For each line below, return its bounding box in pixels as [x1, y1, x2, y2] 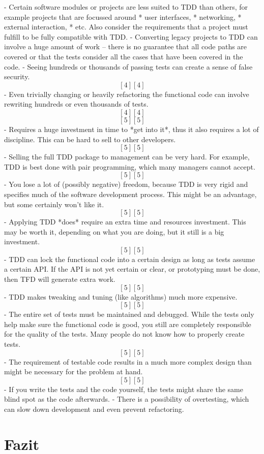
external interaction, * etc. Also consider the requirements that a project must [4, 21, 248, 32]
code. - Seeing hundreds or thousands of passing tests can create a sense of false [4, 61, 253, 72]
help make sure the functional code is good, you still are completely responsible [4, 318, 251, 329]
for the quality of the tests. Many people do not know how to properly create [4, 329, 245, 339]
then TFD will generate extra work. [4, 274, 115, 284]
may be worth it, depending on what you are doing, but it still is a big [4, 226, 224, 237]
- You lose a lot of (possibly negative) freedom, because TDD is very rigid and [4, 179, 248, 189]
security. [4, 71, 30, 82]
